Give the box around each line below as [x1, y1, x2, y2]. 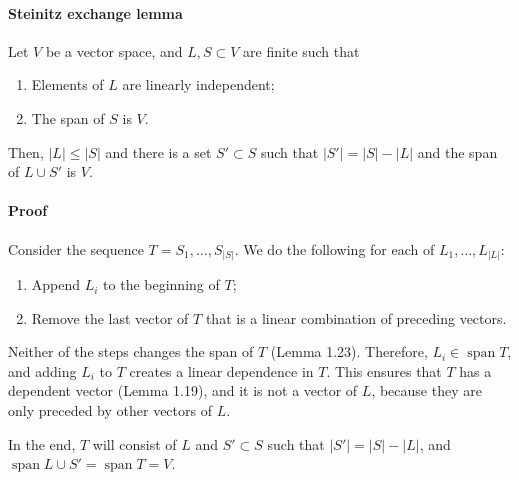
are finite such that [243, 40, 360, 61]
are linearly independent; [122, 74, 275, 95]
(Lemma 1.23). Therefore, [270, 341, 428, 362]
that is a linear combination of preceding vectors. [205, 307, 507, 328]
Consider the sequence [8, 238, 144, 259]
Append [31, 274, 81, 295]
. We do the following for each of [234, 238, 435, 259]
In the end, [8, 433, 76, 454]
